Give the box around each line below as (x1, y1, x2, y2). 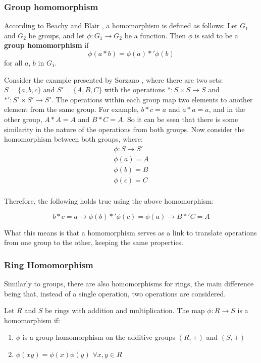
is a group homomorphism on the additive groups (22, 332, 175, 342)
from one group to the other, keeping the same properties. (4, 237, 184, 248)
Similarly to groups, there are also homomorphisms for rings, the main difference (4, 278, 254, 288)
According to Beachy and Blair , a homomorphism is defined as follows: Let (4, 20, 238, 31)
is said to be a (194, 30, 238, 40)
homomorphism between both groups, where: (4, 134, 143, 144)
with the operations (105, 84, 165, 95)
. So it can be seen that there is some (123, 113, 238, 124)
